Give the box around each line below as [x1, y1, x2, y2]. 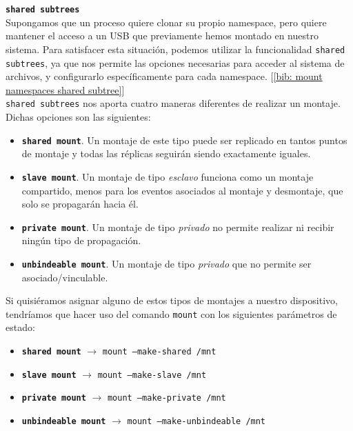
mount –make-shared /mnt [102, 347, 216, 357]
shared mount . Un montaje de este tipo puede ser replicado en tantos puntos [21, 132, 347, 147]
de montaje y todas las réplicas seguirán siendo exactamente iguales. [21, 146, 311, 161]
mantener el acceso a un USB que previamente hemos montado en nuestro [6, 28, 319, 43]
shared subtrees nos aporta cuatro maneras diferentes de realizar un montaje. [6, 96, 341, 110]
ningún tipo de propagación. [21, 233, 141, 248]
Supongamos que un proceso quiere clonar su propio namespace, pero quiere [6, 14, 327, 29]
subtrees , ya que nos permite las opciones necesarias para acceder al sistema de [6, 55, 345, 70]
